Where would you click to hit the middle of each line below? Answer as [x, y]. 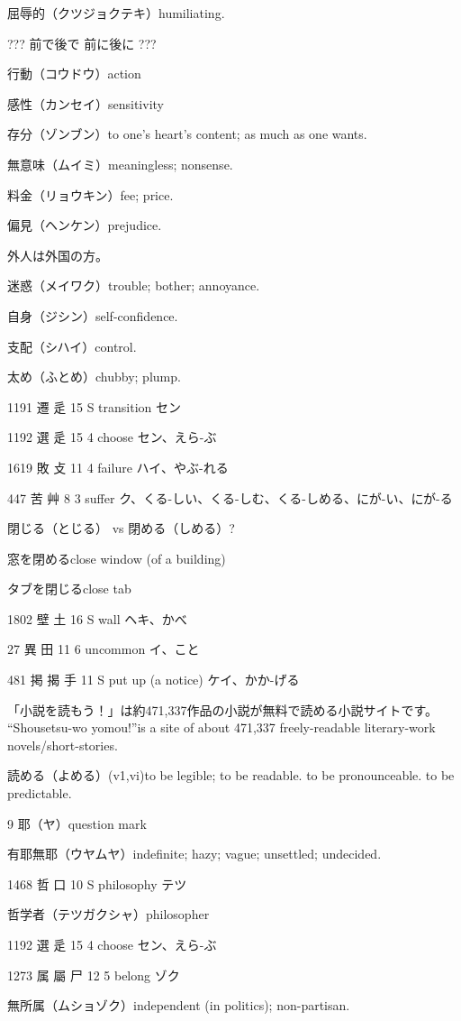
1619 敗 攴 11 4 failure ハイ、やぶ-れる [118, 467]
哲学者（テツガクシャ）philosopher [108, 914]
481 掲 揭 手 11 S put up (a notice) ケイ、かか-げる [154, 680]
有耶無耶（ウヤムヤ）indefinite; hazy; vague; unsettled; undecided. [194, 854]
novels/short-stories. [63, 745]
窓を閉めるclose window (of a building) [117, 558]
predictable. [40, 793]
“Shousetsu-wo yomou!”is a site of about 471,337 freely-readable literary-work [221, 727]
